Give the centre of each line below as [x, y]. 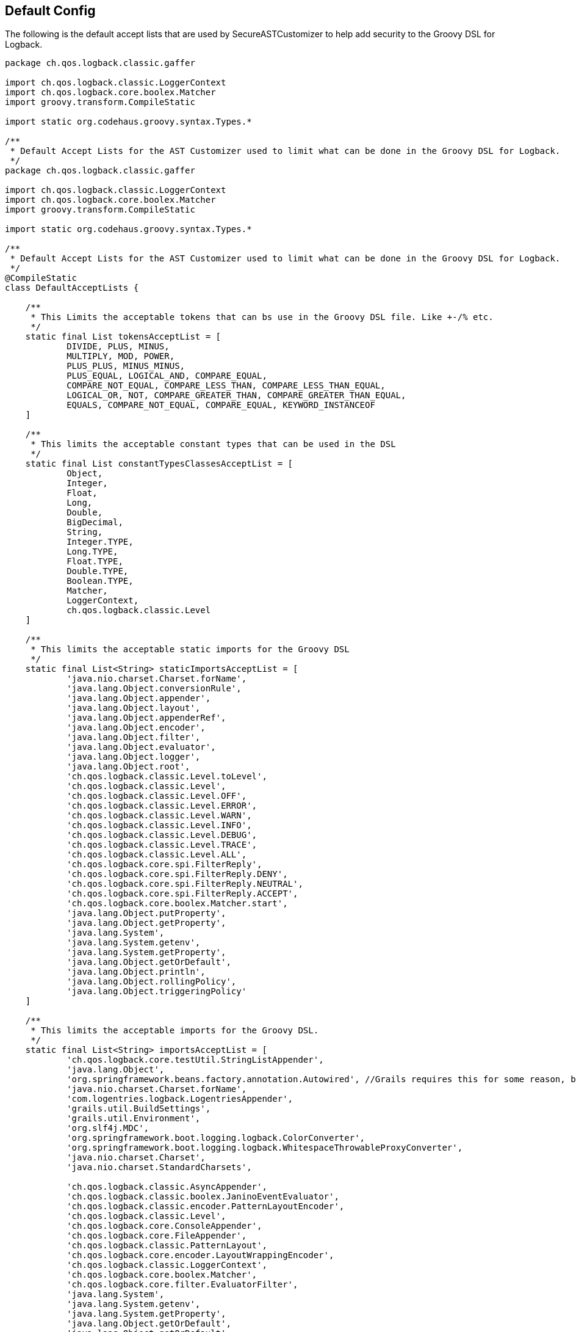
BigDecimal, [95, 522]
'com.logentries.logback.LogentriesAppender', [180, 1099]
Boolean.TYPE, [100, 581]
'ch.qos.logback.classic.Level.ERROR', [162, 806]
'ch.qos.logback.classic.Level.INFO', [159, 825]
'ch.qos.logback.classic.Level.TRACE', [162, 845]
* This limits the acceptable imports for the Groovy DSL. [175, 1031]
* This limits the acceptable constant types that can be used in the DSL [213, 444]
